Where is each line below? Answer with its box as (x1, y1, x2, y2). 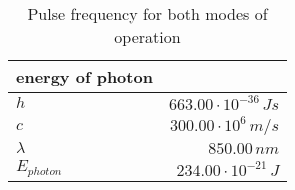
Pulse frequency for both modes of (27, 2, 268, 25)
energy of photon (16, 65, 153, 88)
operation (114, 25, 181, 48)
